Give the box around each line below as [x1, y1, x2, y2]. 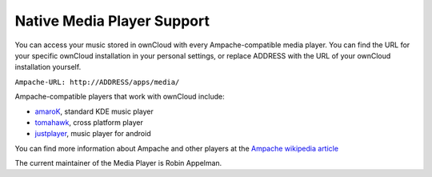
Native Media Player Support [14, 12, 210, 30]
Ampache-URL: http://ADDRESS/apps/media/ [14, 77, 180, 86]
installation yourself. [14, 62, 82, 72]
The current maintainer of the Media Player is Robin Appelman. [14, 159, 222, 168]
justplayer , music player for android [34, 129, 151, 139]
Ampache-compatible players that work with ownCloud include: [14, 92, 225, 102]
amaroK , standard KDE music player [34, 107, 154, 116]
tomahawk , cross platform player [34, 117, 143, 127]
